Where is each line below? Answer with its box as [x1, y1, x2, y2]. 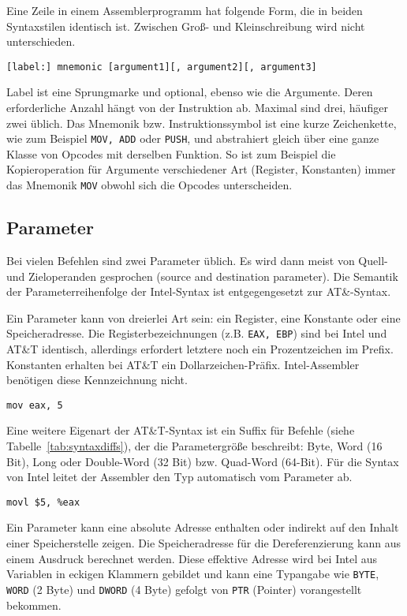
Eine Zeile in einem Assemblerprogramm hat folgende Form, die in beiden [6, 2, 363, 18]
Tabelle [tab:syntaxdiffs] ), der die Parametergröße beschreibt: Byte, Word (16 [6, 437, 383, 454]
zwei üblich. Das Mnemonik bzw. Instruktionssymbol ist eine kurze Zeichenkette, [6, 114, 397, 131]
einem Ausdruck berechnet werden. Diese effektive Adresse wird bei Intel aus [6, 550, 378, 566]
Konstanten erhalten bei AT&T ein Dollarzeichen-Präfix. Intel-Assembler [6, 356, 360, 372]
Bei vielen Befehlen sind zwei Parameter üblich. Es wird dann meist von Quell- [6, 252, 388, 268]
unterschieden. [6, 33, 76, 50]
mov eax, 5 [6, 399, 63, 411]
